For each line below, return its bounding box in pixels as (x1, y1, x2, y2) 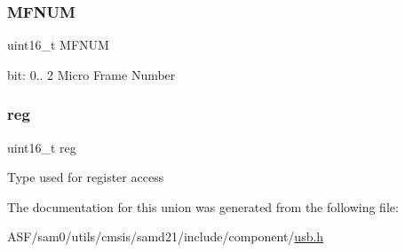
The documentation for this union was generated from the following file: (7, 197, 399, 216)
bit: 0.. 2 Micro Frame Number (7, 65, 176, 83)
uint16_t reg (7, 138, 76, 156)
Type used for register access (7, 168, 164, 186)
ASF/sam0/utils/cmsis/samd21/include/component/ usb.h (7, 227, 324, 246)
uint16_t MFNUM (7, 35, 109, 54)
